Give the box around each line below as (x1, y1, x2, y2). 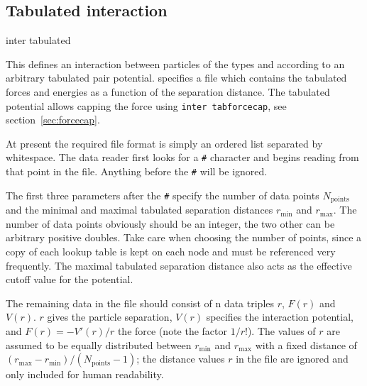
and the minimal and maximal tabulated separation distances (6, 202, 273, 217)
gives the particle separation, (47, 309, 172, 324)
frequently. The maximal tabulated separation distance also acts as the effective (6, 258, 352, 272)
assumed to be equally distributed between (6, 337, 192, 352)
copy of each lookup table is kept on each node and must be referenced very (6, 243, 336, 258)
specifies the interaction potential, (206, 309, 354, 324)
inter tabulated (6, 33, 71, 48)
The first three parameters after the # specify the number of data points (6, 187, 319, 202)
